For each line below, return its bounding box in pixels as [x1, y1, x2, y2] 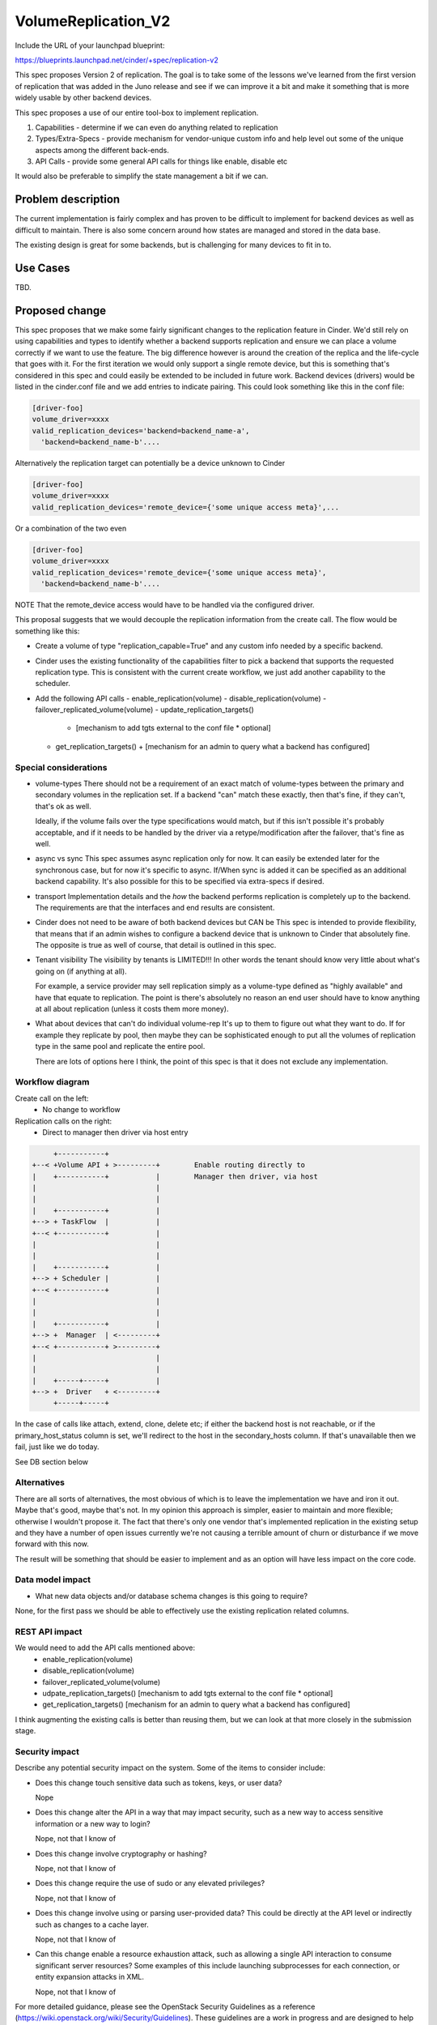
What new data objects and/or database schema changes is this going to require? [35, 1591, 308, 1601]
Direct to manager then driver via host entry [42, 1127, 189, 1137]
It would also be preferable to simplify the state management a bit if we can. [15, 171, 269, 181]
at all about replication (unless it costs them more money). [35, 1004, 229, 1014]
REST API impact [15, 1626, 83, 1638]
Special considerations [15, 761, 108, 773]
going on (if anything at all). [35, 966, 127, 976]
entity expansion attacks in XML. [35, 1972, 145, 1982]
